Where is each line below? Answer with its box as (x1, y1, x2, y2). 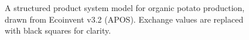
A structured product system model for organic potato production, (5, 2, 245, 13)
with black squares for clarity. (5, 24, 111, 37)
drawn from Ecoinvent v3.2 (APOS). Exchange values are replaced (5, 13, 244, 25)
